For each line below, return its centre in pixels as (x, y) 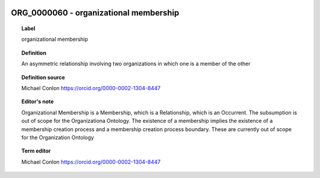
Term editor (36, 151)
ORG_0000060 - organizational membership (95, 13)
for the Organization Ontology (58, 137)
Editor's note (38, 101)
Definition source (43, 77)
